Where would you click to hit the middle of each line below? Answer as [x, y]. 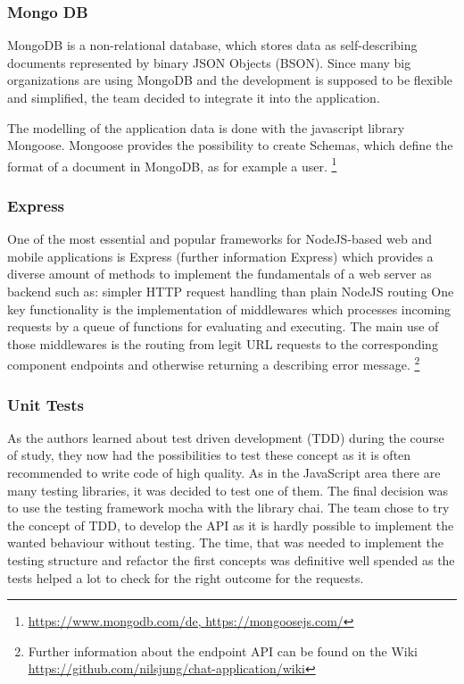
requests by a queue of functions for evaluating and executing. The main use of [223, 326]
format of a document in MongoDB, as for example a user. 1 [172, 164]
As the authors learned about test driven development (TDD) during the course [226, 437]
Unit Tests [46, 404]
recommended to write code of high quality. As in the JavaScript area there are [224, 473]
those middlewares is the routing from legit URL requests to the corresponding [223, 343]
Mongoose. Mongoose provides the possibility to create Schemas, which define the [230, 145]
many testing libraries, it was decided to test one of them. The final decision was [228, 490]
